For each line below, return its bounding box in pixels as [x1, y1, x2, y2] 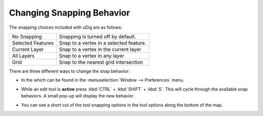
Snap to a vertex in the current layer [59, 46, 141, 53]
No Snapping [12, 33, 42, 40]
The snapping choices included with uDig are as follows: [9, 24, 123, 30]
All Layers [12, 52, 35, 59]
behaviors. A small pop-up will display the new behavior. [21, 93, 135, 99]
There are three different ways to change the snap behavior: [9, 68, 130, 74]
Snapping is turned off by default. [59, 33, 136, 40]
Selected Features [12, 39, 54, 46]
